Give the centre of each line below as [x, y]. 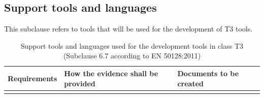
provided [80, 83]
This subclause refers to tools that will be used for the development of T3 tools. [128, 29]
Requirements [32, 78]
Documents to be [208, 73]
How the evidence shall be [111, 73]
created [191, 83]
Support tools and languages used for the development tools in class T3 [132, 45]
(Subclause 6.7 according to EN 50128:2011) [132, 56]
